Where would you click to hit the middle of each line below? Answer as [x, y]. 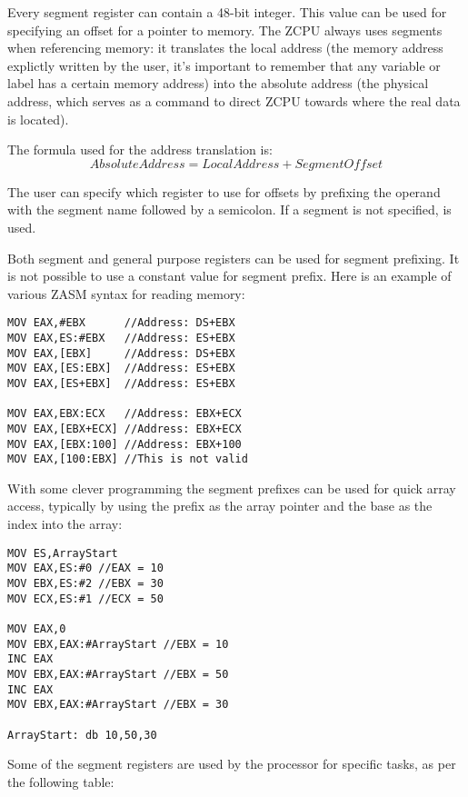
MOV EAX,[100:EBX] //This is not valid [128, 459]
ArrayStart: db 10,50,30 [82, 735]
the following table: [61, 781]
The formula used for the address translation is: [140, 149]
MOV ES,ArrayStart [63, 553]
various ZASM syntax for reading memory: [126, 293]
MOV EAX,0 [37, 628]
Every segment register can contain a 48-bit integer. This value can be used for [227, 12]
